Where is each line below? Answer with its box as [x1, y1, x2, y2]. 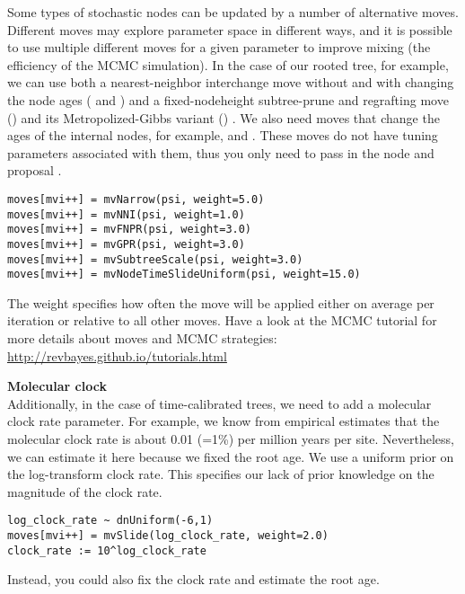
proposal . [7, 161, 62, 180]
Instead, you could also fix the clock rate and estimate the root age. [7, 570, 380, 589]
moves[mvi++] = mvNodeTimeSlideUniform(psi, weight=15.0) [7, 268, 361, 281]
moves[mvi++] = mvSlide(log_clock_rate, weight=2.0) [7, 529, 329, 543]
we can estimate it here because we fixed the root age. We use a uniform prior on [7, 447, 454, 465]
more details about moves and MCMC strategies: [7, 329, 277, 348]
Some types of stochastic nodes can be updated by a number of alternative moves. [7, 3, 459, 21]
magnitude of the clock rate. [7, 482, 162, 501]
